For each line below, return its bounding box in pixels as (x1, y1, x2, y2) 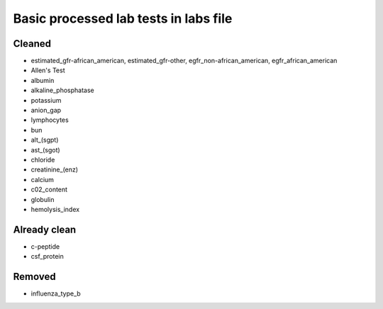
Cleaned (13, 38, 51, 50)
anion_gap (30, 106, 62, 115)
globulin (30, 195, 55, 203)
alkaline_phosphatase (30, 86, 95, 95)
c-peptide (30, 242, 60, 251)
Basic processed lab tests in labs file (13, 11, 233, 26)
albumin (30, 76, 55, 84)
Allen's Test (30, 66, 65, 74)
